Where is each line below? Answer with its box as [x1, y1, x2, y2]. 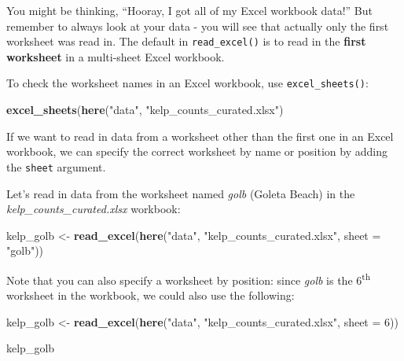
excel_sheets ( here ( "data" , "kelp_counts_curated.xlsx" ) [6, 101, 284, 118]
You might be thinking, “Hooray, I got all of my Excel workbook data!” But [6, 2, 373, 18]
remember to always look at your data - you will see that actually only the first [6, 17, 389, 34]
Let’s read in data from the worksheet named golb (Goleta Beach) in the [6, 185, 355, 201]
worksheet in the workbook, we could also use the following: [6, 287, 295, 304]
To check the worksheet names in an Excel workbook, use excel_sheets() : [6, 75, 369, 91]
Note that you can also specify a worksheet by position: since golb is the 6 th [6, 269, 371, 288]
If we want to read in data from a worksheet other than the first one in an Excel [6, 127, 394, 144]
